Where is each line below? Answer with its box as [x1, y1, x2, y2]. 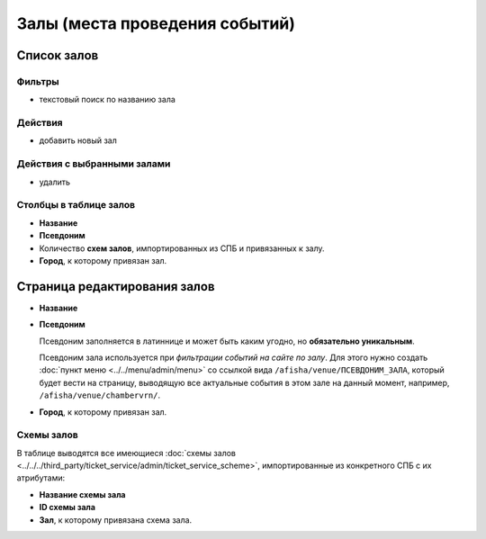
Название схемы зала [39, 489, 126, 499]
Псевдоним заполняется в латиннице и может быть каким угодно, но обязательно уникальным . [39, 336, 415, 346]
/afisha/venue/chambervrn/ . [39, 390, 161, 400]
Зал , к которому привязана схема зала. [39, 514, 193, 526]
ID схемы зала [39, 502, 96, 513]
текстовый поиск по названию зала [39, 94, 175, 105]
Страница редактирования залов [16, 279, 215, 294]
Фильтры [16, 75, 59, 87]
